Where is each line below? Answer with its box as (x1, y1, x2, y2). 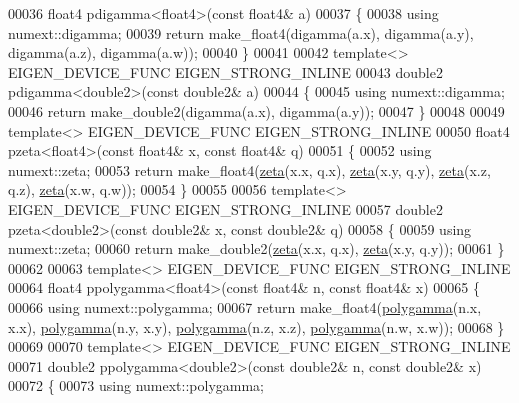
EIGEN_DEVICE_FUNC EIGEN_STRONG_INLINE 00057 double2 (8, 198, 443, 219)
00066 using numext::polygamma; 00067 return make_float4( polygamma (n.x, (8, 296, 482, 317)
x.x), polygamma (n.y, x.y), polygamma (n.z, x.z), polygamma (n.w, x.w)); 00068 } (8, 316, 505, 337)
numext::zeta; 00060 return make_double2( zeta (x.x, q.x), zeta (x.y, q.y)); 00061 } (8, 238, 505, 259)
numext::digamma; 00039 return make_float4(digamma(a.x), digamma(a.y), (8, 22, 474, 43)
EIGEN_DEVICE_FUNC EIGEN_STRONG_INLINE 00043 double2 (8, 61, 443, 82)
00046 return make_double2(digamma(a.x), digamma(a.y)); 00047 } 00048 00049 (8, 100, 505, 121)
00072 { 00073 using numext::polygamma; (8, 375, 264, 396)
